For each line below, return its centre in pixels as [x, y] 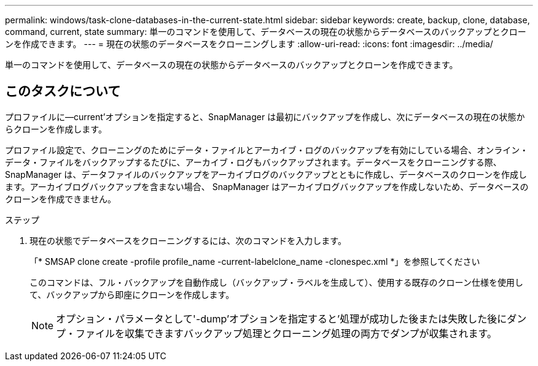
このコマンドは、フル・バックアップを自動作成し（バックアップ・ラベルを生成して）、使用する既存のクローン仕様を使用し [276, 282]
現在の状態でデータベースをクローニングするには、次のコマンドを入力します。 [188, 240]
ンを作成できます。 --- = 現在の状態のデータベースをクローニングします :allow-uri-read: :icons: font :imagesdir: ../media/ [249, 44]
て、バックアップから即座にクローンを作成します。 [132, 294]
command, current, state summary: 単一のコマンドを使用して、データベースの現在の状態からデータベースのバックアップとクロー [266, 32]
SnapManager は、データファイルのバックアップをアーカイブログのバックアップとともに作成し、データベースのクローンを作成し [266, 174]
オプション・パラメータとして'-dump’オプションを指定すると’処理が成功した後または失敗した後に [282, 318]
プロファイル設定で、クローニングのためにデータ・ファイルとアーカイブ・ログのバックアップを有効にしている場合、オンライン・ [267, 150]
